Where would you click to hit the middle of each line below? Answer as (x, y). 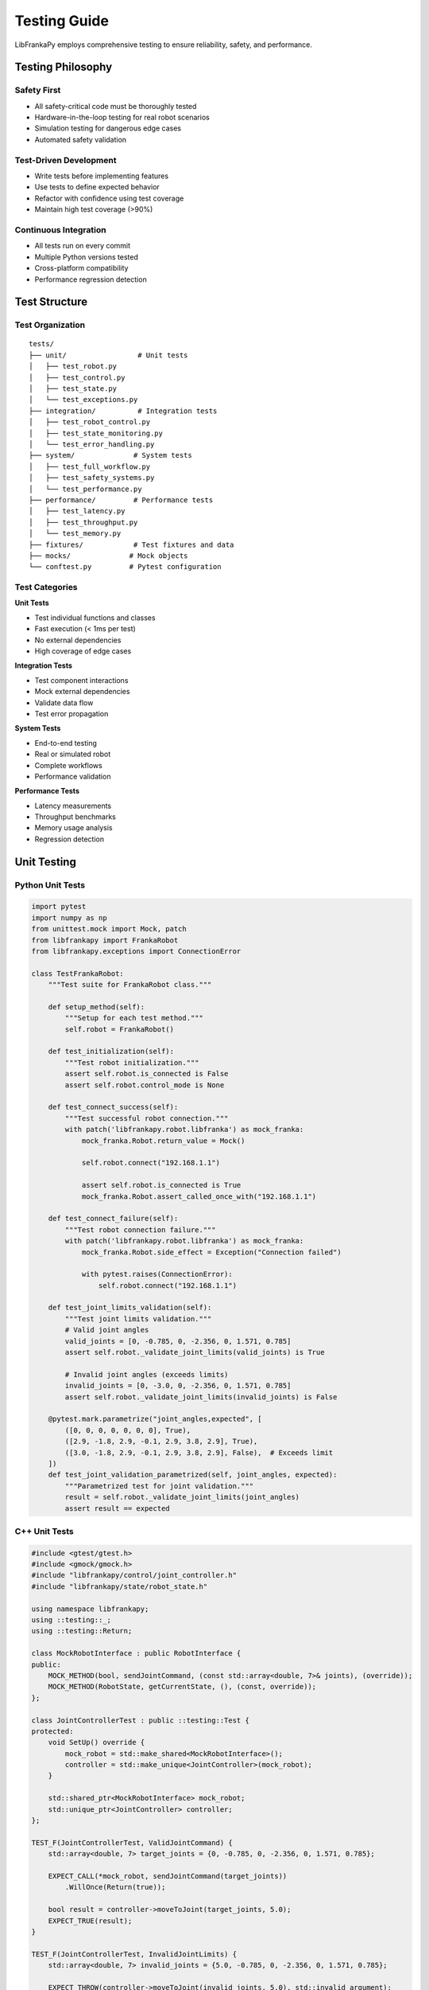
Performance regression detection (91, 279)
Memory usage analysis (73, 828)
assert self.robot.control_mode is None (145, 1085)
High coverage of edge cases (83, 651)
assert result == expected (117, 1508)
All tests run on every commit (83, 246)
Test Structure (51, 302)
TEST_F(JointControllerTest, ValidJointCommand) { (132, 1842)
